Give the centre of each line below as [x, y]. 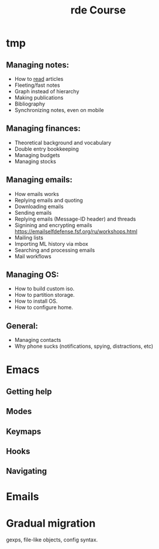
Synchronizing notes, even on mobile [59, 110]
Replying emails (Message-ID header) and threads [75, 219]
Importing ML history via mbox [51, 243]
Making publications [39, 98]
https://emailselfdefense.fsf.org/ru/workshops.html [76, 231]
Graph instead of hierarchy [47, 91]
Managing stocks [35, 161]
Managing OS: [33, 275]
